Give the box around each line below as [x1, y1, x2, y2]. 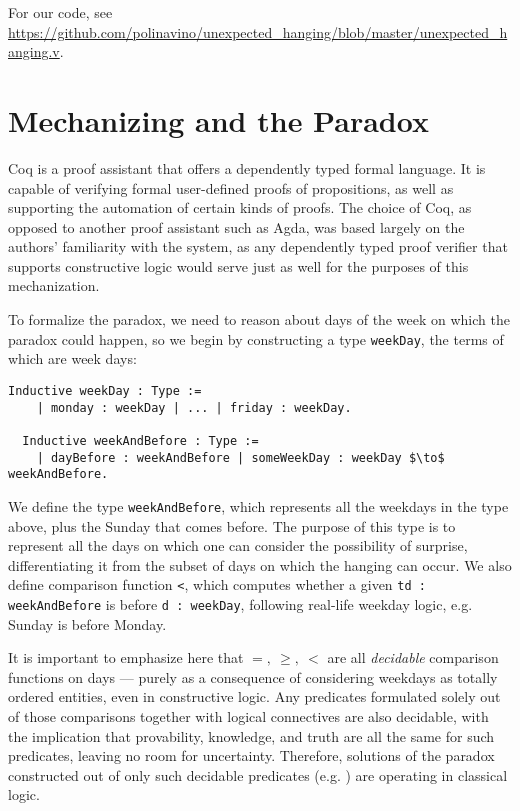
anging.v [8, 41, 60, 62]
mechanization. [8, 275, 100, 296]
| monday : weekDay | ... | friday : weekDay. [36, 400, 352, 415]
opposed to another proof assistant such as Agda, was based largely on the [8, 216, 465, 237]
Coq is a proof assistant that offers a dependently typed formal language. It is [8, 157, 486, 178]
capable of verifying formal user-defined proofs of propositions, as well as [8, 177, 454, 198]
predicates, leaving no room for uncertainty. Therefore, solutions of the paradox [8, 745, 495, 766]
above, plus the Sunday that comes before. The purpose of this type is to [8, 515, 456, 536]
